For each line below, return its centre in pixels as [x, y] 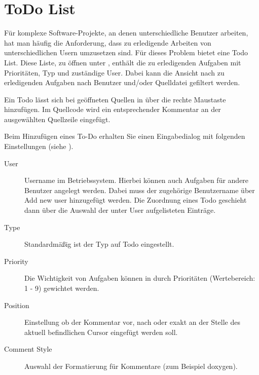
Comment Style [28, 349]
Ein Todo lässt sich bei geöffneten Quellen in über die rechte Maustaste [115, 99]
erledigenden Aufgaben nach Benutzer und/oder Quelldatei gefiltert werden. [122, 82]
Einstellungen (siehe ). [39, 146]
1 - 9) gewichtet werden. [62, 288]
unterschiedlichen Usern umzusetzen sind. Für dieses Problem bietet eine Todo [126, 52]
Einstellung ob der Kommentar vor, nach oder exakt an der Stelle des [132, 322]
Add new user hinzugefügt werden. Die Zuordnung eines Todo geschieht [136, 200]
